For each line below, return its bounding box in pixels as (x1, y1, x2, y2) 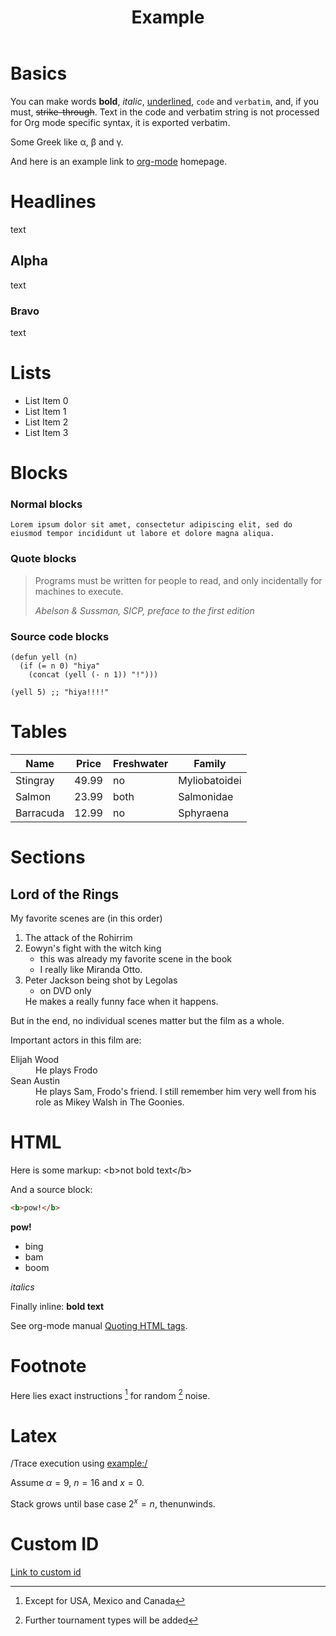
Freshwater (112, 756, 169, 770)
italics (10, 1281, 35, 1293)
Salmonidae (178, 789, 234, 803)
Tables (10, 721, 68, 743)
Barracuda (15, 806, 65, 820)
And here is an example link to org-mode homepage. (10, 155, 228, 167)
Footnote (10, 1354, 87, 1377)
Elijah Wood (10, 1053, 60, 1065)
